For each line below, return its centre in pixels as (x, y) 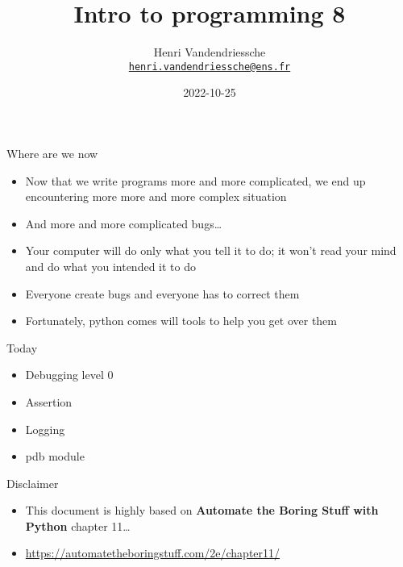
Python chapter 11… (78, 525)
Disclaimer (33, 483)
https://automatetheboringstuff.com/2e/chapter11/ (153, 553)
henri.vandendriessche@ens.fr (210, 67)
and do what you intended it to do (110, 266)
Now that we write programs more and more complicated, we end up (195, 180)
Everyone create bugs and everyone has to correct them (162, 293)
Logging (45, 429)
